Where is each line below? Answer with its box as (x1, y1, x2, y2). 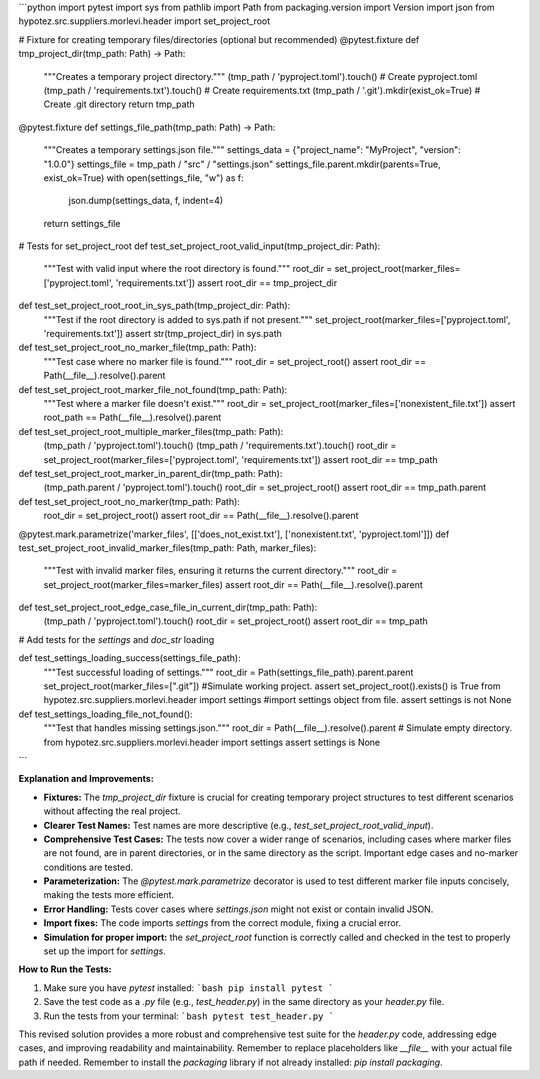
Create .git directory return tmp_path (43, 98, 195, 110)
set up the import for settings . (43, 945, 167, 957)
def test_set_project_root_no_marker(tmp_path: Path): (18, 495, 240, 507)
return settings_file (43, 217, 121, 229)
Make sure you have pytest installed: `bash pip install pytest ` (43, 981, 334, 994)
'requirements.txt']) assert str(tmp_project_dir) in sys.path (43, 328, 282, 340)
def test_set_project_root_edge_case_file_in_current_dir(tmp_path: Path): (18, 601, 318, 614)
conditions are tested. (43, 861, 134, 873)
